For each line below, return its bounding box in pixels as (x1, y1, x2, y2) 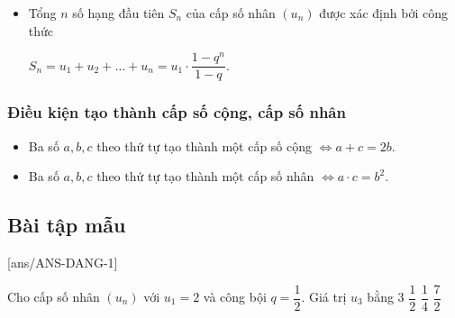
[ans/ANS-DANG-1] (7, 252, 118, 271)
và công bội (203, 287, 267, 305)
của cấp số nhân (186, 4, 276, 22)
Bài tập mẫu (7, 211, 126, 239)
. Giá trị (301, 287, 347, 305)
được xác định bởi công (319, 4, 448, 22)
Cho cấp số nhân (7, 287, 100, 305)
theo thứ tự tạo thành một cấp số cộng (96, 136, 313, 155)
